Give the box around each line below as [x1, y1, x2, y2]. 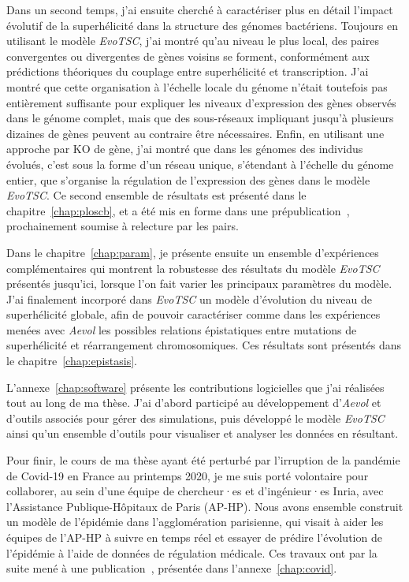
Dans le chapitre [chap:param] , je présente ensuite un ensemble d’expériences [6, 244, 379, 260]
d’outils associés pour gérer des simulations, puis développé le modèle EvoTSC [6, 409, 385, 426]
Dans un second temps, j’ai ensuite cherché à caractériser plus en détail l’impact [6, 2, 393, 17]
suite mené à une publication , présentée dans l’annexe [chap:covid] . [6, 560, 337, 576]
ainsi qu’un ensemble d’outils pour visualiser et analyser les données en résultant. [6, 425, 399, 442]
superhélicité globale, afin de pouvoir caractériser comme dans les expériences [6, 306, 381, 323]
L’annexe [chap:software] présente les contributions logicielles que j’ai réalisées [6, 379, 385, 395]
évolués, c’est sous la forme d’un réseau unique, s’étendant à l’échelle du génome [6, 155, 394, 172]
